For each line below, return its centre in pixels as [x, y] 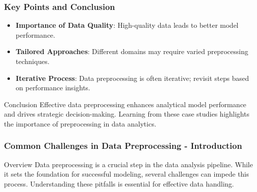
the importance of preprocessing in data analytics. [80, 123]
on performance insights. [53, 88]
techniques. [32, 61]
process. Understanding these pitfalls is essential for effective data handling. [119, 183]
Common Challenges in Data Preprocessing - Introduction [123, 146]
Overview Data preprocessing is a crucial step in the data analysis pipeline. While [128, 164]
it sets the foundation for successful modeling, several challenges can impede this [127, 174]
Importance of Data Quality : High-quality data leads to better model [127, 25]
